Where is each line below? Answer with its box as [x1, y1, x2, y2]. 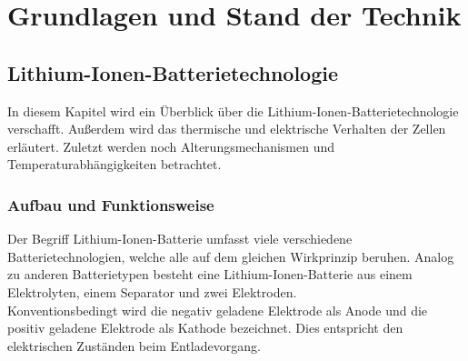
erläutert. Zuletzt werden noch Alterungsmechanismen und [7, 136, 335, 155]
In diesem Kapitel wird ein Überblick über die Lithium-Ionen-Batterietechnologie [7, 101, 459, 120]
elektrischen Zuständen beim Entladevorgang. [7, 336, 261, 355]
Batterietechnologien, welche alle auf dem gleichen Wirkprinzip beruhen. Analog [7, 246, 454, 266]
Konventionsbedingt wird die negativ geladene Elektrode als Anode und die [7, 300, 428, 319]
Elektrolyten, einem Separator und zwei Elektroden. [7, 282, 297, 301]
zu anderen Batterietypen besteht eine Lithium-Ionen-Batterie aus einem [7, 265, 413, 284]
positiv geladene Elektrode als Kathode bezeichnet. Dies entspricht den [7, 318, 403, 337]
